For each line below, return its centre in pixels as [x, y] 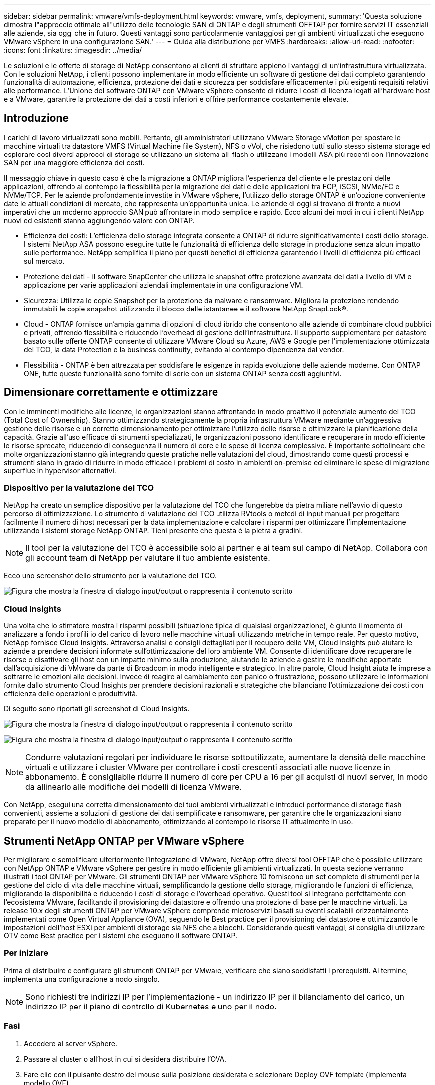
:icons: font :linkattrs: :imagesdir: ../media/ [73, 50]
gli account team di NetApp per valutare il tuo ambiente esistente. [148, 558]
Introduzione [36, 118]
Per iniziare [26, 953]
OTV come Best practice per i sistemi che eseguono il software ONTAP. [121, 936]
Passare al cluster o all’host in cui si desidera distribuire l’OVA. [125, 1059]
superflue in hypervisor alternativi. [60, 470]
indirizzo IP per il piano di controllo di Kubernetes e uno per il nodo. [151, 1006]
